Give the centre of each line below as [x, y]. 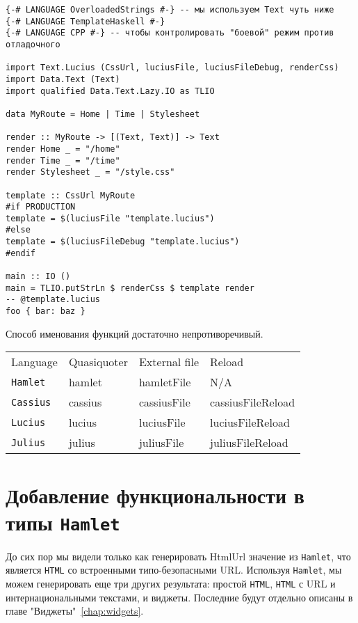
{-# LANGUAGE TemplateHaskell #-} [86, 21]
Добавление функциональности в [155, 495]
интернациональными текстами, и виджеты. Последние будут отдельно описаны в [179, 597]
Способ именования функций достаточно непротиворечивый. [135, 333]
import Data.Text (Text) [63, 79]
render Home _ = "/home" [63, 149]
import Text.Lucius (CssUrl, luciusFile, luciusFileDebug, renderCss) [172, 68]
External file [169, 362]
